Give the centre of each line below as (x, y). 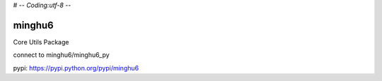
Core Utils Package (41, 42)
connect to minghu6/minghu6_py (61, 55)
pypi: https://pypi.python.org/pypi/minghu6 (76, 68)
